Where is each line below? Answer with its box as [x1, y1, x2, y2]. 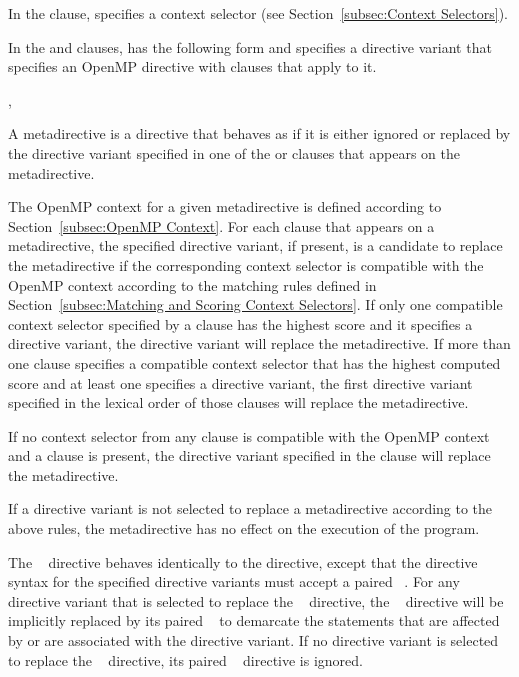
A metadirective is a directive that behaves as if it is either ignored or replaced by [8, 123, 511, 144]
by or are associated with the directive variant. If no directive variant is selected [8, 630, 499, 651]
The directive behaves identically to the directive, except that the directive [8, 551, 478, 572]
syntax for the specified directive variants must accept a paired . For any [8, 571, 460, 592]
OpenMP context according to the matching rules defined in [8, 274, 377, 295]
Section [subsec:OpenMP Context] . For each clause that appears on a [8, 215, 435, 236]
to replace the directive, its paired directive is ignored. [8, 649, 363, 670]
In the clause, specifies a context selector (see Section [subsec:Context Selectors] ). [8, 3, 508, 23]
